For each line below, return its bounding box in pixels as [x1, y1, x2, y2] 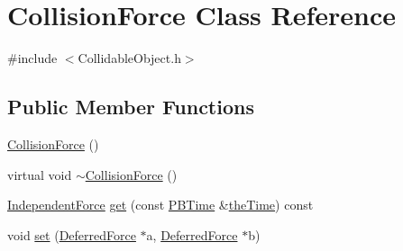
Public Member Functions [7, 93, 254, 121]
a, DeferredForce [146, 225, 238, 244]
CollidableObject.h [78, 49, 181, 67]
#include [7, 49, 58, 67]
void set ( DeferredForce [7, 225, 136, 244]
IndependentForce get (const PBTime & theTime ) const [7, 195, 314, 214]
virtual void [7, 165, 72, 184]
